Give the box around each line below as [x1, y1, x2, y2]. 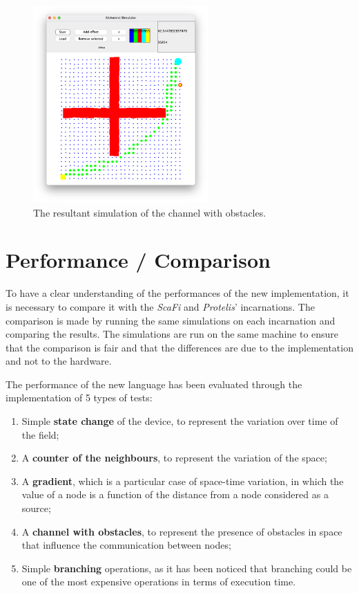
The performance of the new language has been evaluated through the [6, 376, 302, 391]
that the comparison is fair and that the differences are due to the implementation [6, 340, 353, 354]
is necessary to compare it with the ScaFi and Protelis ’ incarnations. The [6, 299, 315, 313]
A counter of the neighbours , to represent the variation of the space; [21, 450, 327, 465]
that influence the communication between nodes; [21, 538, 231, 552]
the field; [21, 427, 59, 441]
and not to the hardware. [6, 354, 112, 368]
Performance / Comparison [6, 246, 271, 274]
